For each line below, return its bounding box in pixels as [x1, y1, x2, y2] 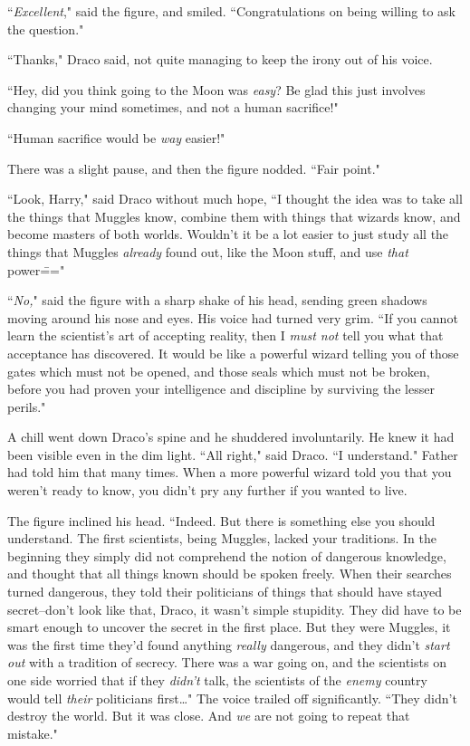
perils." [7, 397, 46, 416]
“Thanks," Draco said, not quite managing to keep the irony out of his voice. [7, 50, 433, 69]
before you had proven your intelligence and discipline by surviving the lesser [7, 379, 435, 398]
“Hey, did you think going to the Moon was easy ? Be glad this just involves [7, 80, 426, 99]
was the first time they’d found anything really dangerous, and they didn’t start [7, 635, 450, 654]
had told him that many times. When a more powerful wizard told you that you [7, 463, 452, 482]
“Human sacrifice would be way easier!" [7, 128, 225, 147]
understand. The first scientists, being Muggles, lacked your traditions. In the [7, 529, 436, 548]
